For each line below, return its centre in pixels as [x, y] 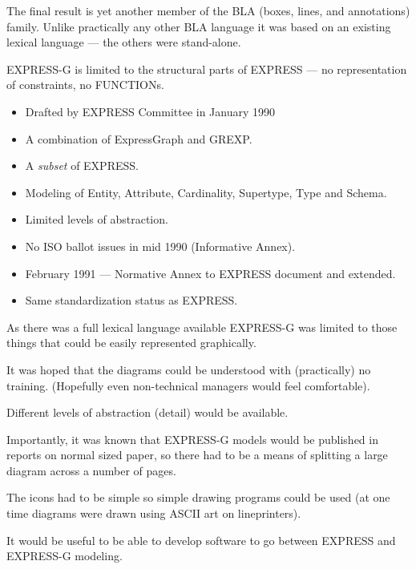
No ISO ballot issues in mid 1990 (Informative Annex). [160, 246]
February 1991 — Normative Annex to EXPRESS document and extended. [210, 273]
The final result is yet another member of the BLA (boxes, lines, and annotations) [208, 10]
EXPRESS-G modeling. [65, 556]
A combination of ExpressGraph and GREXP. [139, 138]
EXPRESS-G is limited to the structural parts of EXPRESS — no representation [207, 69]
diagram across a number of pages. [91, 470]
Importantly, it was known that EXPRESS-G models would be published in [192, 439]
